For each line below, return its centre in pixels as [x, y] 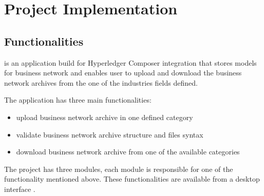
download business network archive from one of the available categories [128, 152]
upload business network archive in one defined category [105, 117]
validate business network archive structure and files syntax [110, 134]
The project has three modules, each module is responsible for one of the [119, 169]
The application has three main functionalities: [78, 100]
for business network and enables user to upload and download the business [123, 73]
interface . [20, 189]
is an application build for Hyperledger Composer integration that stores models [130, 62]
